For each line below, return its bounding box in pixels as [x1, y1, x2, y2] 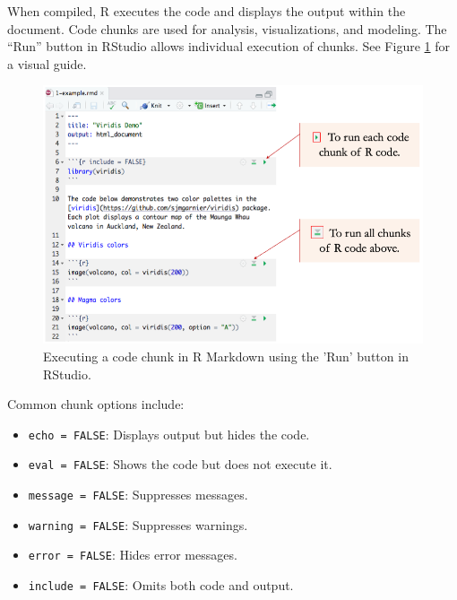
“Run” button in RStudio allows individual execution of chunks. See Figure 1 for [7, 37, 450, 56]
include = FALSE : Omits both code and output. [28, 576, 294, 595]
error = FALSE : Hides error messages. [28, 545, 237, 564]
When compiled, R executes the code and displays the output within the [7, 2, 406, 20]
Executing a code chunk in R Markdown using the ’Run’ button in [43, 347, 409, 365]
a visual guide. [7, 54, 87, 73]
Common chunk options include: [7, 395, 185, 413]
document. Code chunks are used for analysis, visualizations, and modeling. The [7, 19, 447, 38]
